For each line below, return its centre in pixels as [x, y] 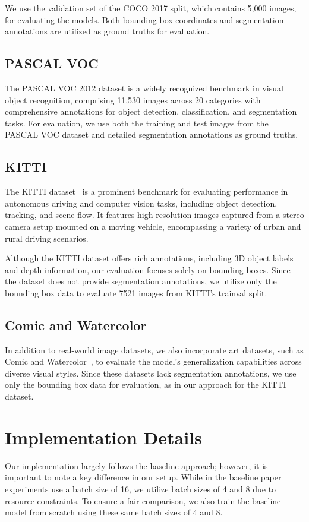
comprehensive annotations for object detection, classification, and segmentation [151, 111]
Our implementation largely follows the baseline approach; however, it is [136, 465]
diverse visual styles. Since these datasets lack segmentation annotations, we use [151, 373]
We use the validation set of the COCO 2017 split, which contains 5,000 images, [151, 8]
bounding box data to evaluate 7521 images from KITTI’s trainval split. [136, 292]
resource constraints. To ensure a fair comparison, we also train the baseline [143, 500]
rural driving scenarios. [47, 238]
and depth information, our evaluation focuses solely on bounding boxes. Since [148, 269]
